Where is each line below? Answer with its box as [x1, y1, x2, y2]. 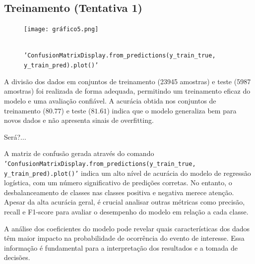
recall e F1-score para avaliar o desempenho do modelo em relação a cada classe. [4, 207, 249, 217]
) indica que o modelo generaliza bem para [107, 105, 237, 115]
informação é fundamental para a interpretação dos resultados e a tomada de [4, 242, 238, 253]
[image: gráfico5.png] [24, 26, 99, 33]
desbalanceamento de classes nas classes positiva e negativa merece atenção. [4, 187, 234, 197]
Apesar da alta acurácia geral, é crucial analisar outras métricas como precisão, [4, 197, 245, 207]
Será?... [4, 131, 26, 142]
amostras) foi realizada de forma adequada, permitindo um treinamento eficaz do [4, 86, 251, 96]
